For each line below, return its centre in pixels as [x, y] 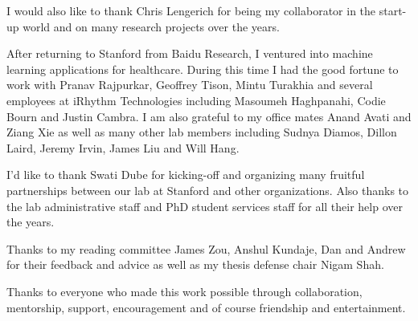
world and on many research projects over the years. [151, 26]
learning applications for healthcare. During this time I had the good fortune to [203, 69]
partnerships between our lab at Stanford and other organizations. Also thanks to [208, 190]
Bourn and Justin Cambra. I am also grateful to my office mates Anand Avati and [209, 116]
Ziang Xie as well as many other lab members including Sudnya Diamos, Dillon [202, 132]
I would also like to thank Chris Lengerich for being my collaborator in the [191, 10]
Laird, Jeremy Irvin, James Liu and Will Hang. [123, 147]
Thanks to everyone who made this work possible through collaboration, [184, 291]
